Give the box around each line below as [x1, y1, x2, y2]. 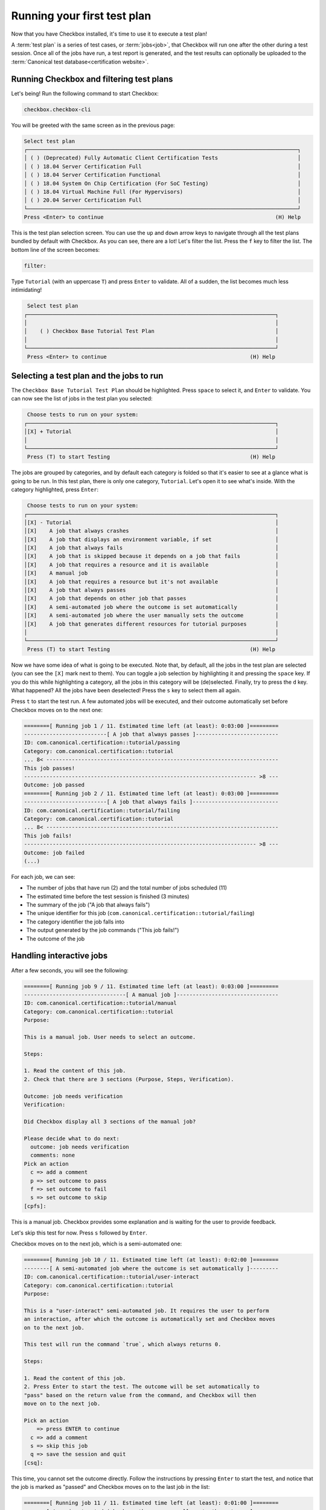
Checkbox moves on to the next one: [11, 706, 103, 713]
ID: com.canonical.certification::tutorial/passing [24, 739, 181, 746]
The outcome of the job [26, 935, 85, 942]
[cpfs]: [24, 1203, 46, 1209]
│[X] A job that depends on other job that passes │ [24, 595, 279, 602]
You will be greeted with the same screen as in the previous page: [11, 121, 175, 129]
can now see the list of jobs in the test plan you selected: [11, 395, 153, 402]
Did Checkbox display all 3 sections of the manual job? [24, 1118, 196, 1125]
